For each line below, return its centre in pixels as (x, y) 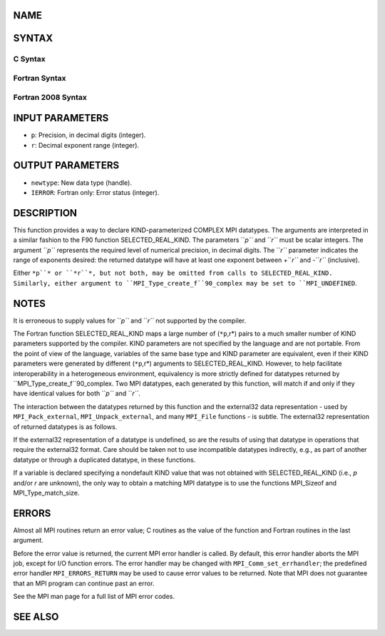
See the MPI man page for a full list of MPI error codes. (94, 597)
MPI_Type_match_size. (46, 493)
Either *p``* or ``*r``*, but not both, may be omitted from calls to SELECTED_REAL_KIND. (173, 273)
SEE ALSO (36, 617)
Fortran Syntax (40, 78)
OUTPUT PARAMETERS (66, 165)
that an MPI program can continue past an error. (84, 583)
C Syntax (29, 59)
